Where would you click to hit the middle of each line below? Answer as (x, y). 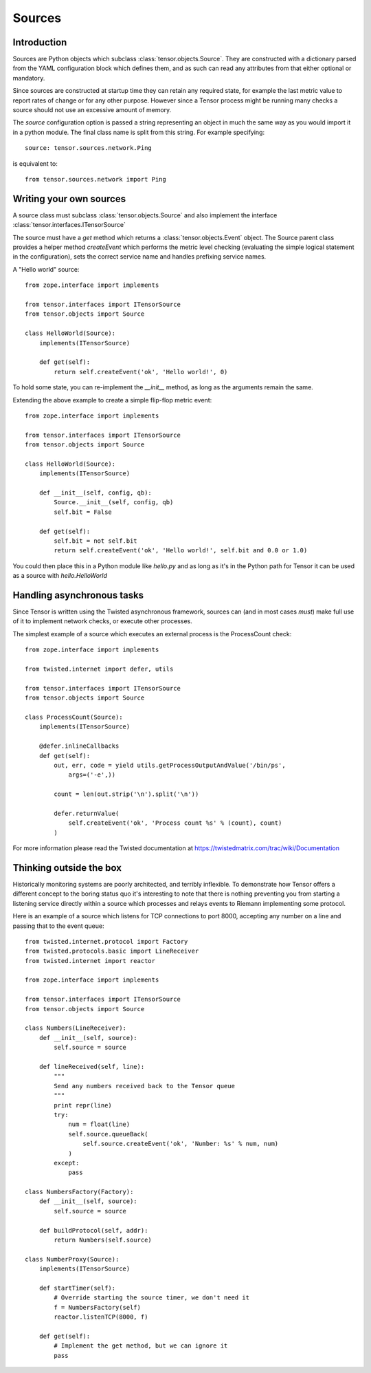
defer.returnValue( (87, 813)
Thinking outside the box (67, 868)
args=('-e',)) (92, 775)
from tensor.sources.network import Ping (95, 179)
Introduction (40, 42)
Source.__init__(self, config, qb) (114, 502)
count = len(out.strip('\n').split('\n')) (126, 794)
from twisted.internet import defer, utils (99, 669)
